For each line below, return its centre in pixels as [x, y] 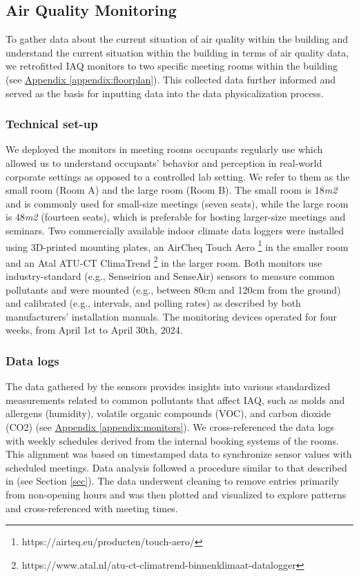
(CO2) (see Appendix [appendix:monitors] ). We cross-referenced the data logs [170, 427]
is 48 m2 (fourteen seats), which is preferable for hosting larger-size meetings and [176, 217]
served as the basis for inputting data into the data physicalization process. [165, 93]
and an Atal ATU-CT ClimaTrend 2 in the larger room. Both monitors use [164, 261]
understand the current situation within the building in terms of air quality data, [177, 52]
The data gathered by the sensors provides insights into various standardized [168, 386]
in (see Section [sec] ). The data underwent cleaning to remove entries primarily [173, 481]
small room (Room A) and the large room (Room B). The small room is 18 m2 [172, 190]
